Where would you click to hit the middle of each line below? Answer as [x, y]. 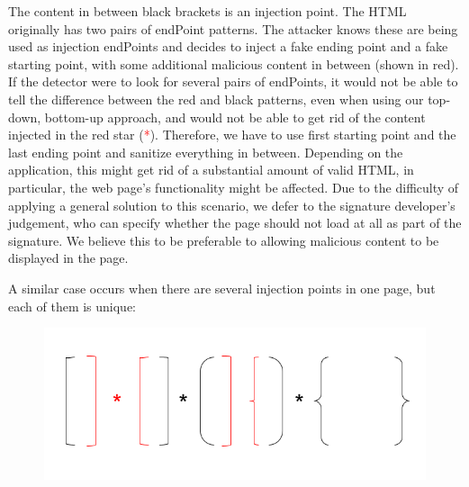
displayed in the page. [68, 258]
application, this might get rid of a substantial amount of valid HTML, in [211, 170]
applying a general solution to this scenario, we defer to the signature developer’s [232, 205]
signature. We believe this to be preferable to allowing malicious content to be [224, 240]
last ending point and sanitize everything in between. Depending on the [206, 152]
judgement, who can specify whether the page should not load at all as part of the [235, 223]
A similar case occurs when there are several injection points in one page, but [222, 288]
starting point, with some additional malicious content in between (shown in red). [234, 63]
